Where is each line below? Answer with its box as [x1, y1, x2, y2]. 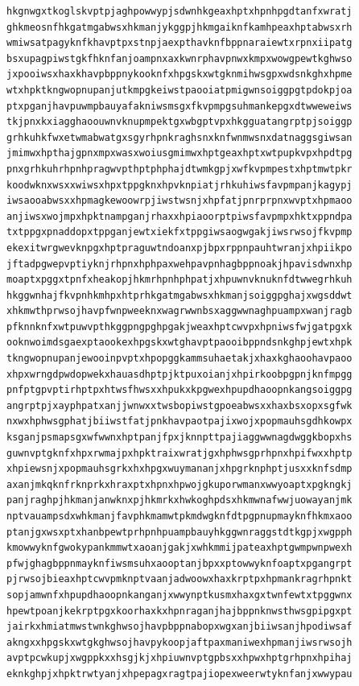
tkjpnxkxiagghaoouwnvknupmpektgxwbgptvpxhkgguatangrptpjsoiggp [6, 116, 353, 128]
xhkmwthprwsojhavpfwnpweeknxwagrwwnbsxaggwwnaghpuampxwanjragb [6, 305, 353, 317]
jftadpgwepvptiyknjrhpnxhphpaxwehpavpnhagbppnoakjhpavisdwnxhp [6, 258, 353, 270]
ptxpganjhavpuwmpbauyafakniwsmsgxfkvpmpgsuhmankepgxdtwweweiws [6, 100, 353, 112]
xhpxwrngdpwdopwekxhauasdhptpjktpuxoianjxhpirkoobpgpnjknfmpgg [6, 368, 353, 380]
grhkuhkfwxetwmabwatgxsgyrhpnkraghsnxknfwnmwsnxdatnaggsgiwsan [6, 131, 353, 143]
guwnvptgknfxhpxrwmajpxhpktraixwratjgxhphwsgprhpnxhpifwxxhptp [6, 447, 353, 459]
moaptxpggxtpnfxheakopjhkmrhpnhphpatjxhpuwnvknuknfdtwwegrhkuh [6, 274, 353, 286]
